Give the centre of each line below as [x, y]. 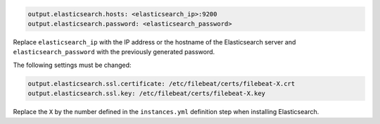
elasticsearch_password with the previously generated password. [114, 52]
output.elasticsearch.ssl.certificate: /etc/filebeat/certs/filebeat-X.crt [161, 83]
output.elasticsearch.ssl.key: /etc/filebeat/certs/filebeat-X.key [147, 94]
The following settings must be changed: [72, 65]
